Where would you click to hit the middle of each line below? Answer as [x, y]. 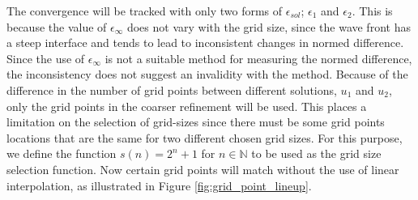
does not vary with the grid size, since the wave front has [269, 26]
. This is [372, 11]
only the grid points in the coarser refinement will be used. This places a [187, 106]
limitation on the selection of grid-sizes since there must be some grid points [196, 122]
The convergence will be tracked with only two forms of [145, 11]
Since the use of [46, 58]
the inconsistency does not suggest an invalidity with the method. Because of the [207, 74]
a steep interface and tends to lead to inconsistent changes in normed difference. [205, 43]
